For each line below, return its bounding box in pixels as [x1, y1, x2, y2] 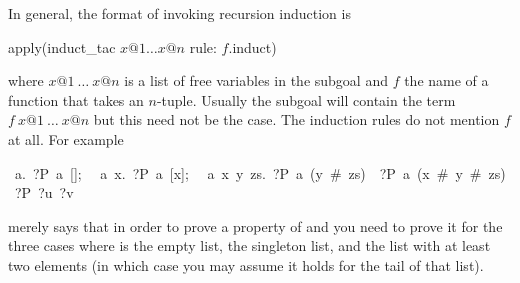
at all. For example [8, 128, 124, 149]
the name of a [404, 70, 489, 91]
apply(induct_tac [8, 36, 116, 57]
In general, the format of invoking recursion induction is [8, 3, 351, 23]
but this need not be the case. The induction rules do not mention [93, 109, 500, 130]
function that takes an [8, 89, 144, 110]
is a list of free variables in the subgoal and [124, 70, 388, 91]
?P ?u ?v [14, 182, 74, 203]
